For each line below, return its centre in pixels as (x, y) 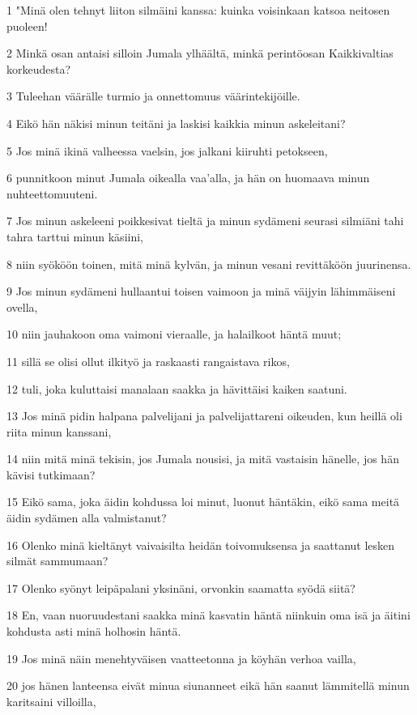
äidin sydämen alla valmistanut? (87, 518)
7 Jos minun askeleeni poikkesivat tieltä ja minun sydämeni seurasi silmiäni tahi (205, 221)
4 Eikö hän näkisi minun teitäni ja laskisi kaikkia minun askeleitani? (176, 123)
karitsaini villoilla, (51, 701)
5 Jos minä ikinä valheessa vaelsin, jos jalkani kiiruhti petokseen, (167, 150)
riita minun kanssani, (59, 431)
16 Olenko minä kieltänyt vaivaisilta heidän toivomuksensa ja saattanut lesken (201, 545)
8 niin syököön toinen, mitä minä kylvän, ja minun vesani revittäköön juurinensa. (209, 264)
